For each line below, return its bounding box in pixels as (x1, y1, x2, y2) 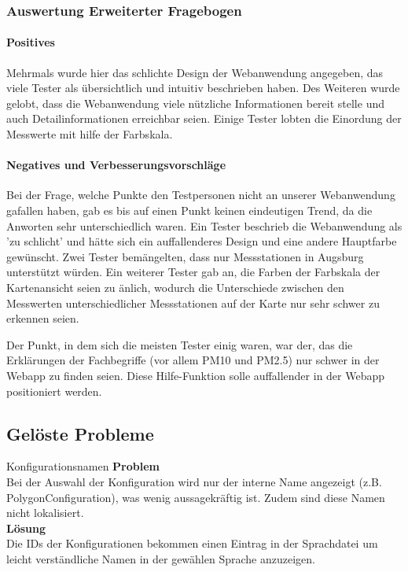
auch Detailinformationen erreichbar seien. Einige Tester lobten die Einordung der (6, 110, 402, 127)
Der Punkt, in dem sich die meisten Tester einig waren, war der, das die (6, 336, 353, 352)
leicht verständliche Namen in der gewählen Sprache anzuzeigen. (6, 550, 315, 566)
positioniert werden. (6, 382, 102, 399)
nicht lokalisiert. (6, 504, 84, 521)
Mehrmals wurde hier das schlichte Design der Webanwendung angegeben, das (6, 64, 384, 80)
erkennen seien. (6, 310, 79, 327)
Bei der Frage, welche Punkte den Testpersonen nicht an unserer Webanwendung (6, 186, 395, 203)
